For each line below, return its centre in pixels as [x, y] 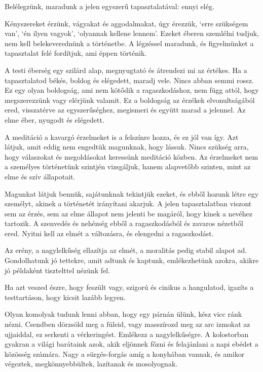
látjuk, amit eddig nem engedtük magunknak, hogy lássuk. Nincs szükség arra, [127, 147]
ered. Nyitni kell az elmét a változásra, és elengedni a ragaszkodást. [109, 233]
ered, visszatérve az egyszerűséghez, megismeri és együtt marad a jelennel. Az [125, 110]
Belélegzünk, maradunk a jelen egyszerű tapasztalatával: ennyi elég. [109, 6]
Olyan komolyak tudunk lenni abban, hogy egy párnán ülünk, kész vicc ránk [123, 314]
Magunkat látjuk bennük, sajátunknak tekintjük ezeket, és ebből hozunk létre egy [132, 193]
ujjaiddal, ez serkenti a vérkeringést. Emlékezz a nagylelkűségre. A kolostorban [127, 334]
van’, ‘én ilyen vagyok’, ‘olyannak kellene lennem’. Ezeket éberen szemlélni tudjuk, [132, 33]
